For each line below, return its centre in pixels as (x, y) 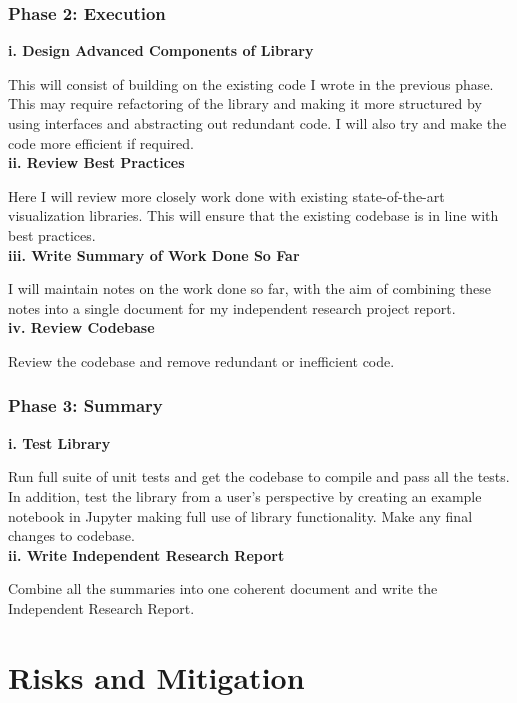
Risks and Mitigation (156, 676)
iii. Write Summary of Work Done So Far (154, 254)
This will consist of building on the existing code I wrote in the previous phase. (251, 83)
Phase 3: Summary (85, 405)
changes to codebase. (71, 535)
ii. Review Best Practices (96, 162)
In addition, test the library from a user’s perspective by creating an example (245, 495)
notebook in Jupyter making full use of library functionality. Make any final (240, 515)
